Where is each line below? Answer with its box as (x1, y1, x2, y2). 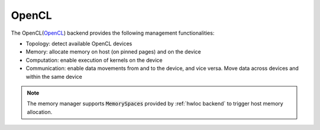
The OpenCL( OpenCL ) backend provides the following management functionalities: (11, 29, 215, 36)
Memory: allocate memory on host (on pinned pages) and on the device (25, 48, 201, 55)
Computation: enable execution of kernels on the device (25, 56, 163, 64)
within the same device (25, 73, 82, 80)
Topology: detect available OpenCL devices (25, 40, 133, 47)
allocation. (27, 108, 53, 115)
